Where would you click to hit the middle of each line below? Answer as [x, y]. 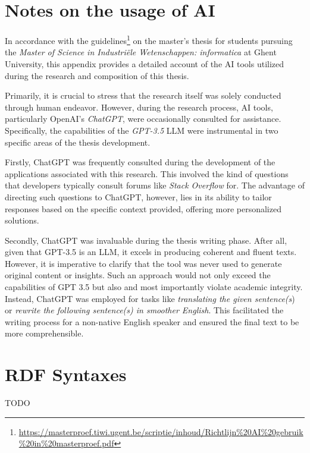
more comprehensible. [44, 333]
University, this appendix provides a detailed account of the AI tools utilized [145, 63]
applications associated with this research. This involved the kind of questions [147, 173]
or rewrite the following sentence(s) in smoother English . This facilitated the [144, 310]
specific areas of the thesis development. [78, 142]
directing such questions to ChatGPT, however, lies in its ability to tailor [138, 196]
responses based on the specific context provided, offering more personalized [143, 208]
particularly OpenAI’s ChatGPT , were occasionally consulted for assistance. [143, 119]
